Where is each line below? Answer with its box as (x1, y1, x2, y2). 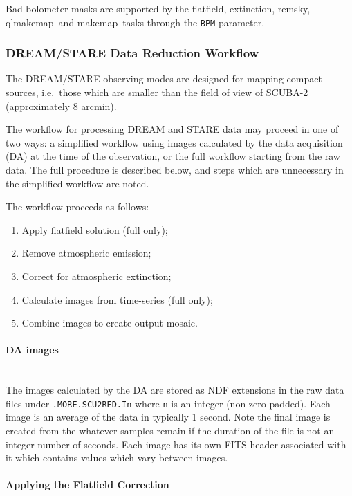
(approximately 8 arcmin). (6, 98, 117, 113)
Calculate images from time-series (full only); (21, 292, 213, 306)
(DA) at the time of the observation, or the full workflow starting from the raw (6, 149, 340, 163)
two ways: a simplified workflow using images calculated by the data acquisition (6, 135, 343, 149)
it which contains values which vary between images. (6, 450, 228, 465)
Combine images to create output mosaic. (21, 315, 198, 330)
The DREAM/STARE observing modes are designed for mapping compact (6, 71, 322, 86)
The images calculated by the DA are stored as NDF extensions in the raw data (6, 383, 344, 397)
